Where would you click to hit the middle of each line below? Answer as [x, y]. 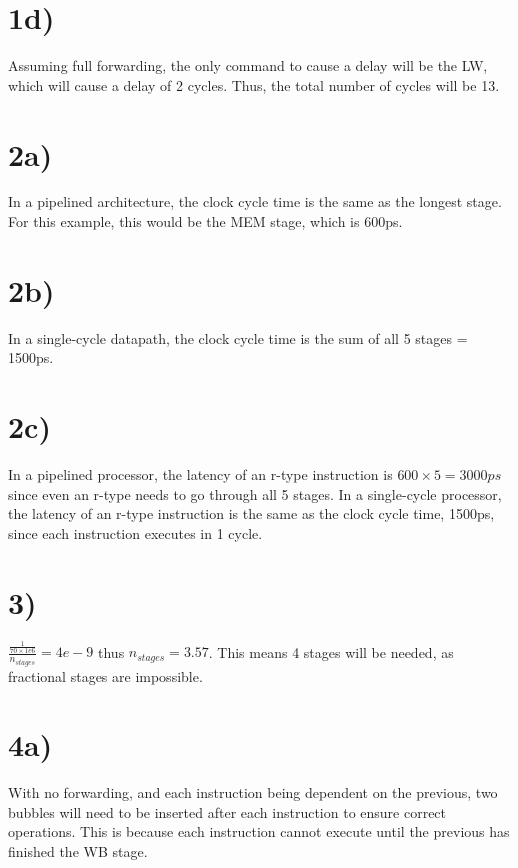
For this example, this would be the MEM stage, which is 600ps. [205, 221]
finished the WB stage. [78, 851]
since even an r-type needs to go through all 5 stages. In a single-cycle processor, [255, 493]
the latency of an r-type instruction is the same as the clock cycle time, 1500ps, [251, 513]
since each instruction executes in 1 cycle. [135, 532]
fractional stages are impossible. [105, 675]
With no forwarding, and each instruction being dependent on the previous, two [253, 792]
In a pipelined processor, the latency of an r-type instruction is [200, 474]
